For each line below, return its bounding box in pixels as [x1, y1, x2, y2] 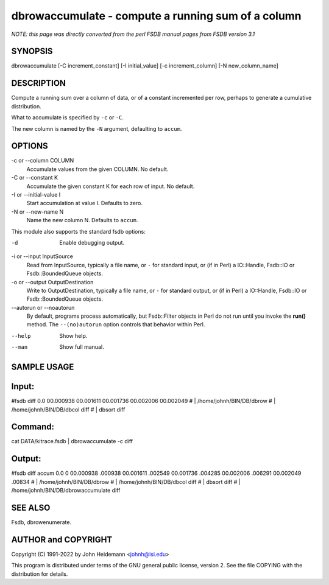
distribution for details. [11, 570, 68, 578]
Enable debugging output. [59, 239, 125, 246]
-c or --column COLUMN [11, 157, 74, 164]
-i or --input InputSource [11, 253, 73, 260]
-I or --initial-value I [11, 191, 61, 198]
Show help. [59, 332, 88, 339]
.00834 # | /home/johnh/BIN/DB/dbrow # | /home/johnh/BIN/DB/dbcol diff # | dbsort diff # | [11, 478, 241, 485]
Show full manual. [59, 343, 104, 351]
